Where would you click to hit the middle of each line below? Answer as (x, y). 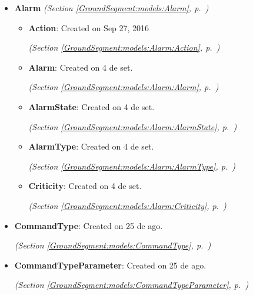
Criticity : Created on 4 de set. (85, 186)
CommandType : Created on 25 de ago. (89, 225)
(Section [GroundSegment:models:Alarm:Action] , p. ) (124, 47)
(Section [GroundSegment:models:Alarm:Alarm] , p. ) (124, 87)
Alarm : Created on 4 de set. (81, 67)
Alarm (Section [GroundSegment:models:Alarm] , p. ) (111, 8)
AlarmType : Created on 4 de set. (91, 146)
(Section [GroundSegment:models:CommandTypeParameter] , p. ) (132, 285)
